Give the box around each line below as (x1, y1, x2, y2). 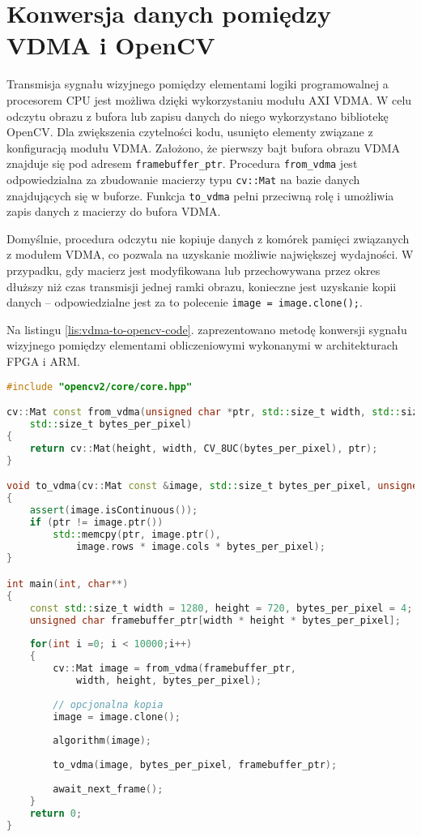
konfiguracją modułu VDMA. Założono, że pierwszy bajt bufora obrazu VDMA (6, 139, 401, 156)
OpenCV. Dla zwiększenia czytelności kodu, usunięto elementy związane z (6, 123, 373, 140)
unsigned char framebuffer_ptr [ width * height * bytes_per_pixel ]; (29, 614, 401, 626)
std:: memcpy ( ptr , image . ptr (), (53, 528, 221, 540)
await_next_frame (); (53, 783, 164, 795)
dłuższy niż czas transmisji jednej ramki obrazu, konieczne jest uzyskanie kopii (6, 277, 397, 294)
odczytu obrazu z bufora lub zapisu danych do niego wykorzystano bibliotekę (6, 107, 389, 124)
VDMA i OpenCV (6, 28, 215, 62)
